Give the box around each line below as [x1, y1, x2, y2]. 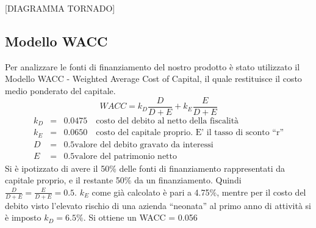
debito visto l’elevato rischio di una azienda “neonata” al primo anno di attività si [5, 199, 311, 211]
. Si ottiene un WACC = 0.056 [83, 211, 198, 224]
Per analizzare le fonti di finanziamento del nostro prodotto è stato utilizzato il [5, 60, 300, 73]
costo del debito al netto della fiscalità [96, 116, 239, 125]
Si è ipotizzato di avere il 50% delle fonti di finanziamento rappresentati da [5, 161, 285, 174]
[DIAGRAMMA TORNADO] [5, 2, 115, 14]
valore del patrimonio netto [74, 152, 177, 161]
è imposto [5, 211, 41, 224]
